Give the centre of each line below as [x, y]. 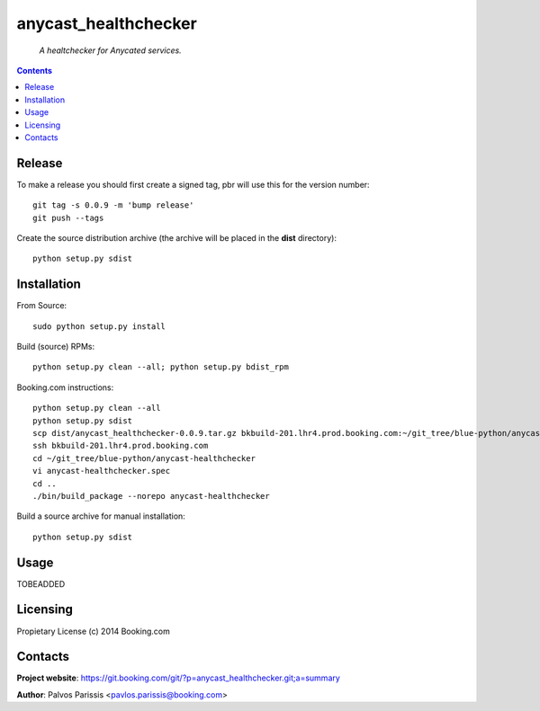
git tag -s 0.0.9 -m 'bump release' [113, 205]
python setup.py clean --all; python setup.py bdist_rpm [161, 367]
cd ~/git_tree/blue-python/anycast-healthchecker [144, 458]
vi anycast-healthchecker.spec [102, 471]
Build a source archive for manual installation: [101, 516]
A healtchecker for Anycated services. [110, 50]
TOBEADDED [41, 583]
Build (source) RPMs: [56, 347]
